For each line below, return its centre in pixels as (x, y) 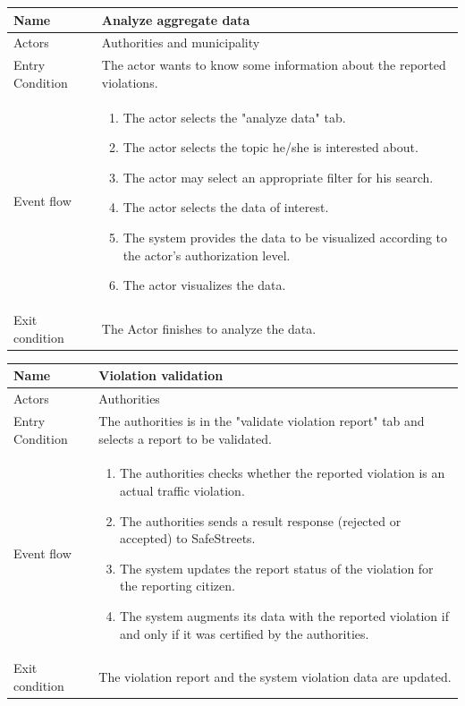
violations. (130, 82)
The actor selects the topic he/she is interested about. (271, 147)
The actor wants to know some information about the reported (274, 65)
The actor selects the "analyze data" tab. (234, 117)
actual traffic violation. (182, 490)
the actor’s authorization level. (207, 255)
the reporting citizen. (178, 586)
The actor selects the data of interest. (226, 207)
